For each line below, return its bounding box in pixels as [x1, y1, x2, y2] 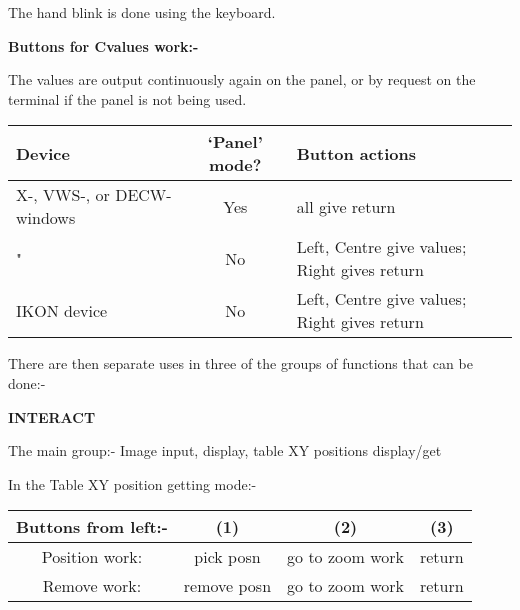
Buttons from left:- [16, 515, 168, 539]
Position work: [41, 545, 143, 569]
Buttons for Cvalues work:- [8, 35, 199, 56]
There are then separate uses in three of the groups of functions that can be [8, 353, 473, 374]
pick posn [194, 545, 261, 569]
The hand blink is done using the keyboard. [8, 2, 276, 22]
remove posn [183, 574, 272, 598]
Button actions [296, 141, 416, 165]
